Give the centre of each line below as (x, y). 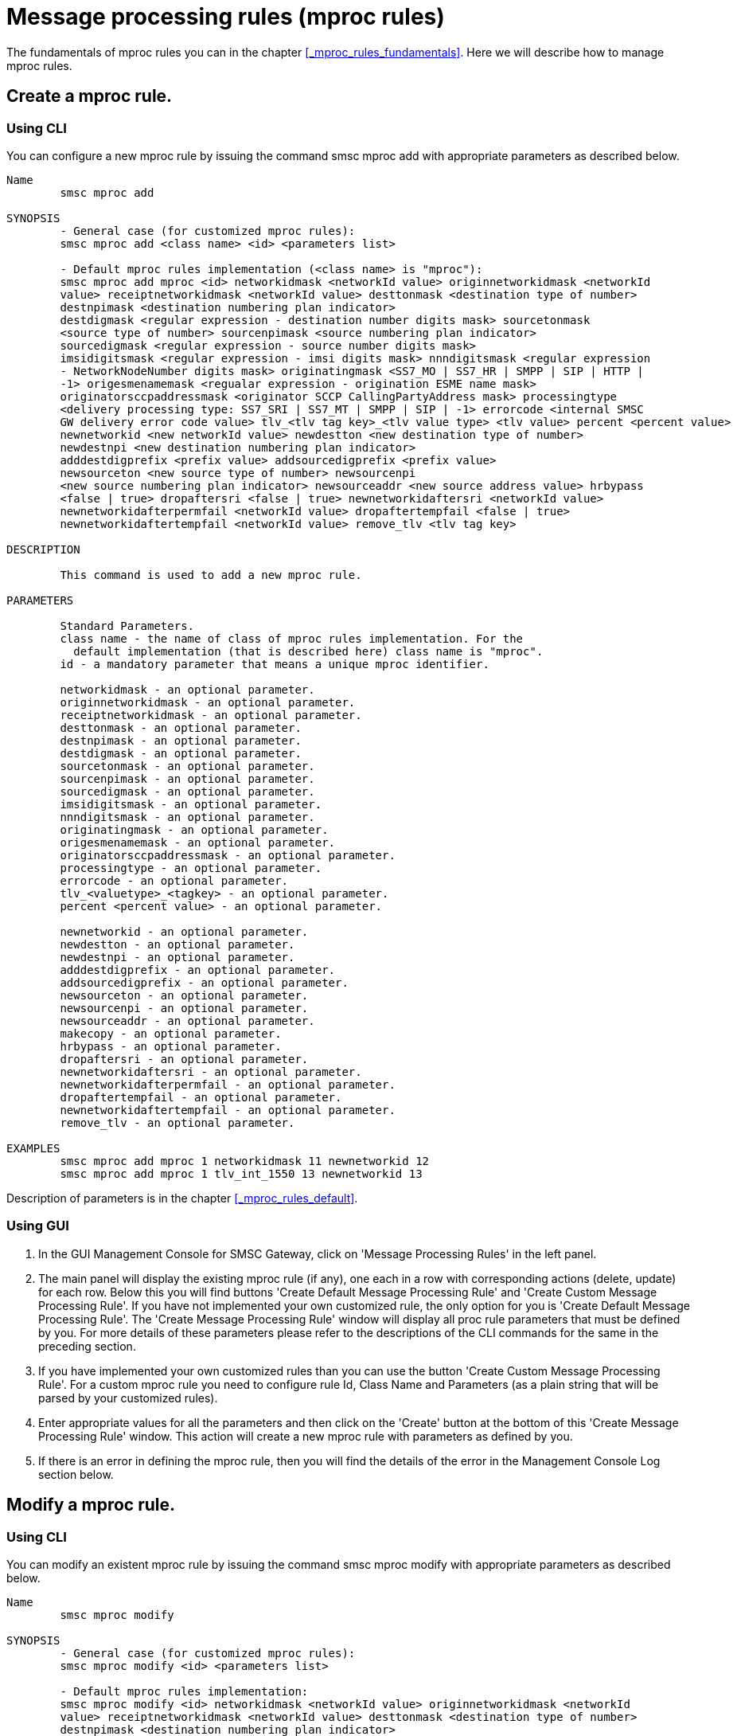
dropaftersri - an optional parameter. (184, 1059)
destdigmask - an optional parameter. (181, 753)
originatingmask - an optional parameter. (194, 829)
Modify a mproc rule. (91, 1505)
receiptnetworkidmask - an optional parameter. (211, 715)
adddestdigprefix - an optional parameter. (198, 970)
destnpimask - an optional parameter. (181, 740)
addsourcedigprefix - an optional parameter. (204, 982)
